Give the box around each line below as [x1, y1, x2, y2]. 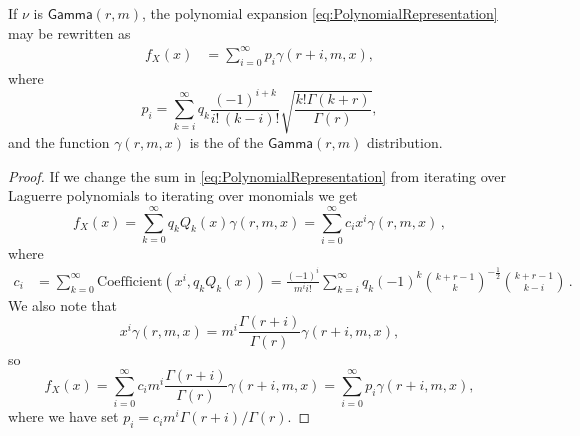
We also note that [8, 294, 117, 315]
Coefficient [97, 274, 163, 289]
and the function [8, 132, 110, 152]
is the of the [189, 132, 264, 152]
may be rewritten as [8, 22, 131, 43]
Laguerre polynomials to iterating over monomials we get [8, 185, 358, 206]
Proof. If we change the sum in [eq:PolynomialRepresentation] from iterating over [8, 165, 507, 186]
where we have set [8, 406, 119, 427]
